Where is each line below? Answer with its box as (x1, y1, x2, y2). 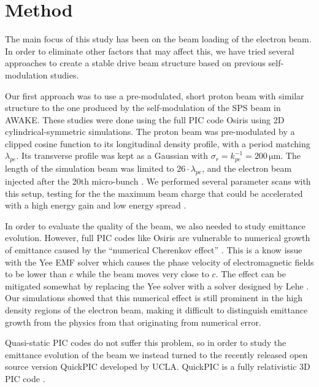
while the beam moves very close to (76, 267, 209, 280)
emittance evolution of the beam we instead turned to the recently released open (5, 348, 308, 361)
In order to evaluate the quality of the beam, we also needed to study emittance (5, 219, 306, 232)
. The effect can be (215, 267, 286, 280)
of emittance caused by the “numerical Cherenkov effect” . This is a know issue (5, 243, 302, 256)
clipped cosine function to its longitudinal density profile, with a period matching (5, 137, 310, 150)
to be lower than (5, 267, 67, 280)
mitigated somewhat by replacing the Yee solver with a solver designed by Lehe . (5, 279, 309, 292)
